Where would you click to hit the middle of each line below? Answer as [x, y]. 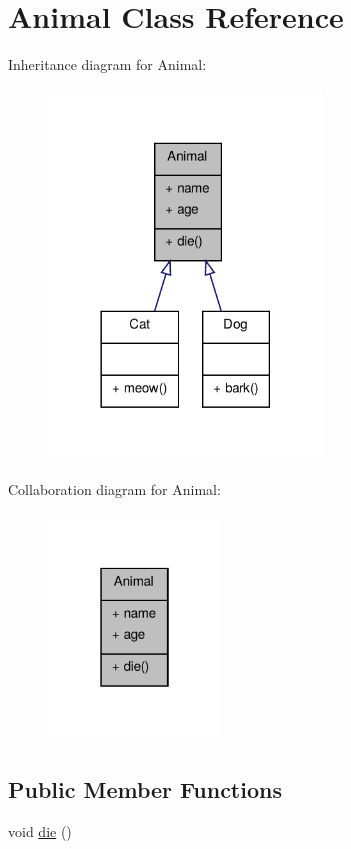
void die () [40, 830]
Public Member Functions [145, 788]
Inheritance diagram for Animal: [107, 64]
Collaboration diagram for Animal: [114, 489]
